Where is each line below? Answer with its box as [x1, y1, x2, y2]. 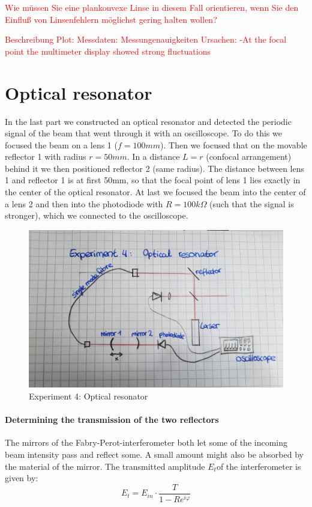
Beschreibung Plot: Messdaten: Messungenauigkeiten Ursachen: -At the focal [5, 33, 287, 46]
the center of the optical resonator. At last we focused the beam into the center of [5, 186, 306, 198]
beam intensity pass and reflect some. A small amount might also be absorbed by [5, 448, 304, 460]
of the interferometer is [216, 460, 301, 472]
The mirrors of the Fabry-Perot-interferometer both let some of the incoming [5, 436, 288, 449]
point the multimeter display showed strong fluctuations [5, 44, 211, 57]
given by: [5, 472, 38, 484]
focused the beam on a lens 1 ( [5, 138, 118, 151]
